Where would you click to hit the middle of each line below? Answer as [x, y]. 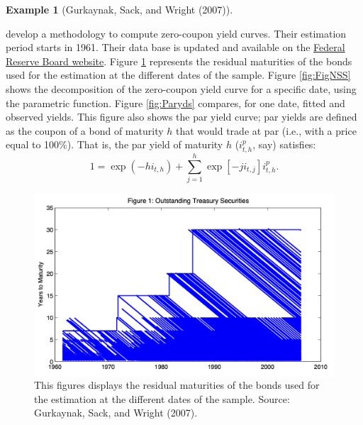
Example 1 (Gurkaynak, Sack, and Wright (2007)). [119, 9]
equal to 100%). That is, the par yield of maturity [115, 144]
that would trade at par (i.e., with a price [266, 130]
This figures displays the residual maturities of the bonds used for [177, 385]
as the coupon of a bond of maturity [85, 130]
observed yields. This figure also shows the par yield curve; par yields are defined [181, 117]
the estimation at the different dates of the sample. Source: [162, 398]
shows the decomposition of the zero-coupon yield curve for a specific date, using [181, 88]
